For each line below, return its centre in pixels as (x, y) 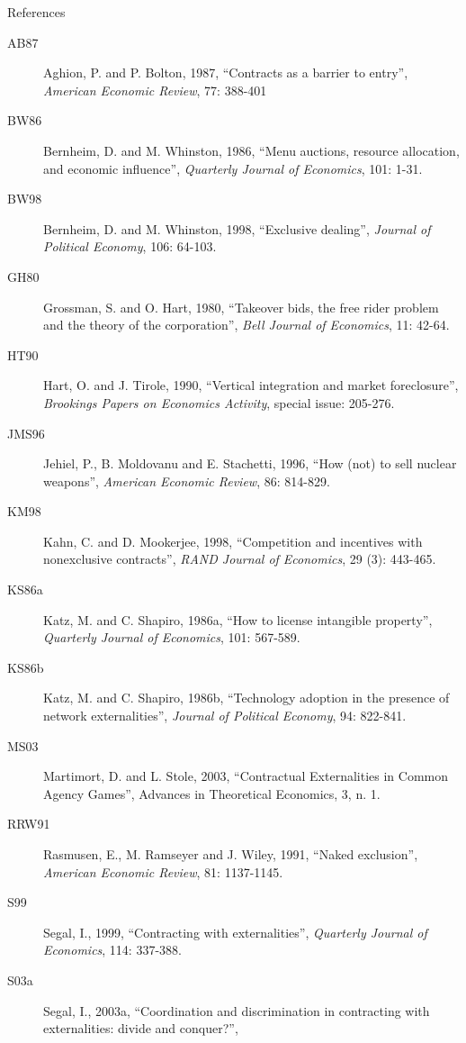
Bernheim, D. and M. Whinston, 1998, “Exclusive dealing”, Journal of (237, 228)
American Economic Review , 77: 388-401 (155, 90)
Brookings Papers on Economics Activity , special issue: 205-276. (219, 402)
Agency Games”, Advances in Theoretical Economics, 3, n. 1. (212, 793)
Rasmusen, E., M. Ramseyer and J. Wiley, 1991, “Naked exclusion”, (231, 854)
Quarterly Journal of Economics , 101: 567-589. (172, 637)
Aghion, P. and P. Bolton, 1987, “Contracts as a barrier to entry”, (226, 73)
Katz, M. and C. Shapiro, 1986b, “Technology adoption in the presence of (246, 698)
